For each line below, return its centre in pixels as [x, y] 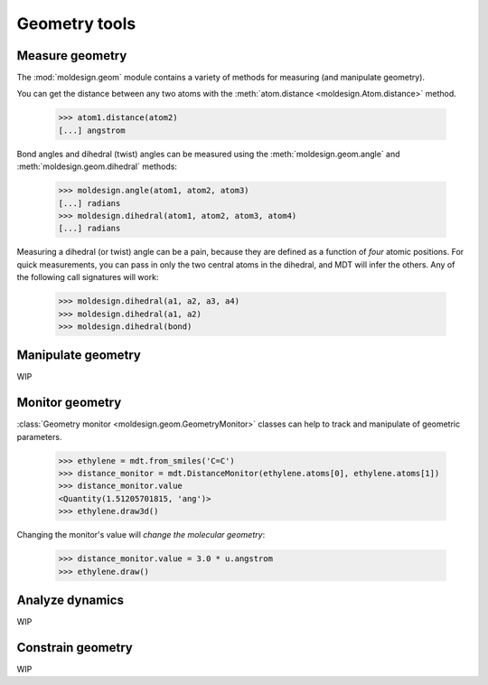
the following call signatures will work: [88, 277]
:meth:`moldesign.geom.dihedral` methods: [97, 166]
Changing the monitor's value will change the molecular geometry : [141, 535]
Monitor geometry [69, 403]
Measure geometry [72, 56]
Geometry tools [76, 23]
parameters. [39, 436]
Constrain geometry [75, 647]
